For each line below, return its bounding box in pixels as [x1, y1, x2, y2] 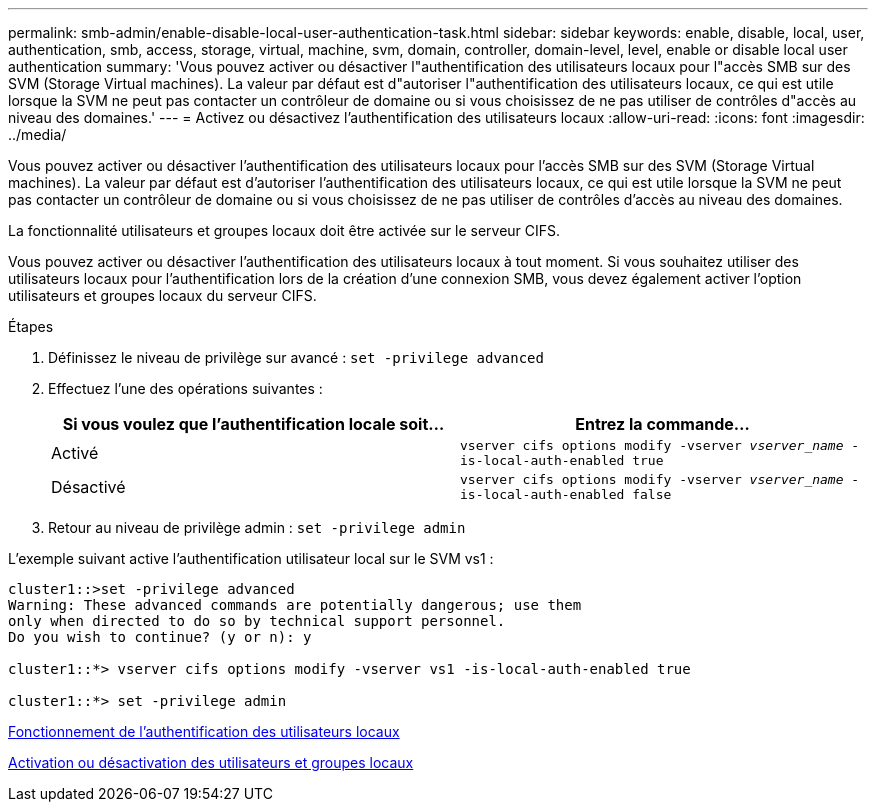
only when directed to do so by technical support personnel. [8, 613, 506, 629]
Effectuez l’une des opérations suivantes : [48, 380, 323, 397]
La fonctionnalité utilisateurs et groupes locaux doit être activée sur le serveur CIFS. [8, 222, 561, 239]
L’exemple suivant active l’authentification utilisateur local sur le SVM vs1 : [8, 550, 494, 567]
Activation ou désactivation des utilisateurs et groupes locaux [8, 754, 414, 771]
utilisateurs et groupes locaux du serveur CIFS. [8, 287, 317, 304]
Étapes [8, 318, 54, 335]
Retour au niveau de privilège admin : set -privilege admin [48, 519, 466, 536]
